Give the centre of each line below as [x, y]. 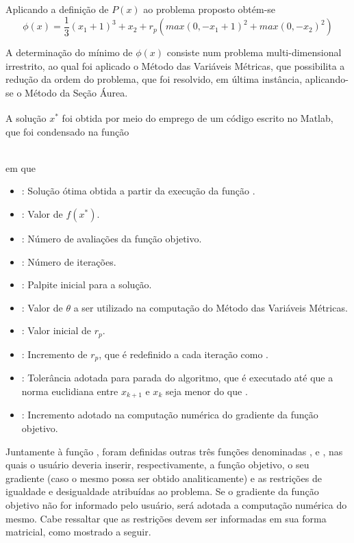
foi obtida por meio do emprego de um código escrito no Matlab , [198, 118]
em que [21, 167]
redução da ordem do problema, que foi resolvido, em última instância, [154, 79]
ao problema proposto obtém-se [210, 9]
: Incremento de [54, 354]
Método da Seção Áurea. [76, 92]
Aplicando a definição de [57, 9]
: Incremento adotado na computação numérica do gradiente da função [170, 415]
